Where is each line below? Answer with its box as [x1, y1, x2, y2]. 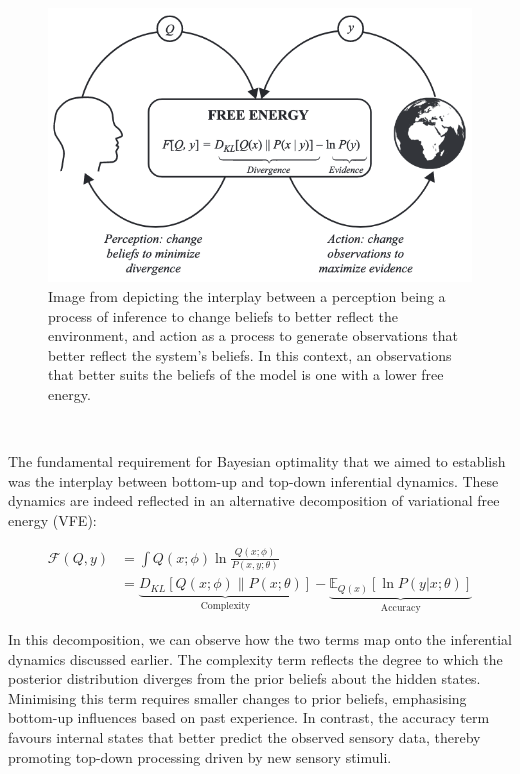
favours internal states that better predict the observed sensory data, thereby [8, 727, 481, 748]
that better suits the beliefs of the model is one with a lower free [48, 364, 444, 385]
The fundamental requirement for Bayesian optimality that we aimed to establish [8, 451, 506, 472]
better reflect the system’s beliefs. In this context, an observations [48, 344, 452, 365]
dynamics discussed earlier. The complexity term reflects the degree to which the [8, 648, 503, 669]
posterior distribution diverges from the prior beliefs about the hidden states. [8, 668, 481, 689]
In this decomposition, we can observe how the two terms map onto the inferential [8, 629, 512, 650]
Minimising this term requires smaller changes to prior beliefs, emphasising [8, 687, 467, 708]
